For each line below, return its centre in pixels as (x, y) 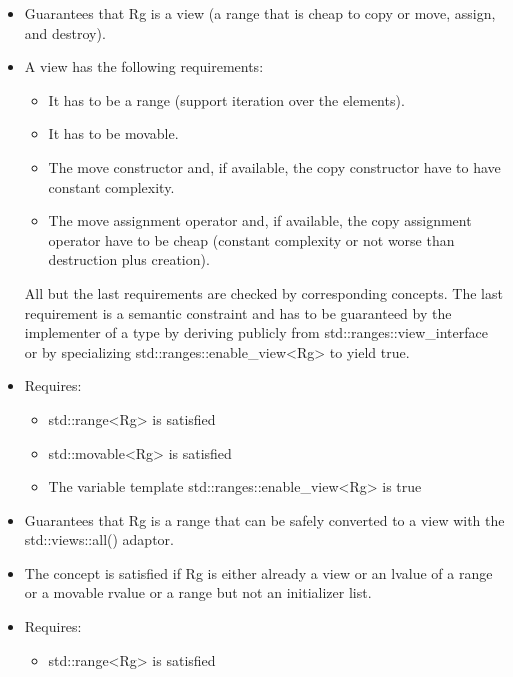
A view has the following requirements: (144, 66)
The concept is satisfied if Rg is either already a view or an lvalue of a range (258, 572)
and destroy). (65, 32)
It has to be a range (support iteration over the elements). (226, 99)
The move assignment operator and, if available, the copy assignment (260, 220)
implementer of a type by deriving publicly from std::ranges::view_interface (256, 332)
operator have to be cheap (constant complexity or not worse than (251, 239)
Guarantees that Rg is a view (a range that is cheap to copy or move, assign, (260, 13)
